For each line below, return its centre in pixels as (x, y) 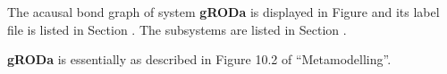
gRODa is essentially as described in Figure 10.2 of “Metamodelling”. (199, 59)
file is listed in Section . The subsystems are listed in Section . (177, 29)
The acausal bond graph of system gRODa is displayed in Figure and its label (223, 12)
